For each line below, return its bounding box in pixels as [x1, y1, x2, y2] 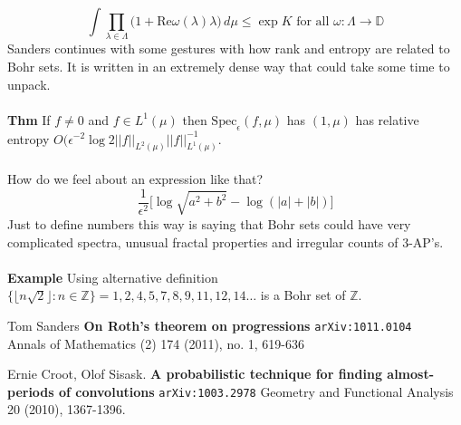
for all [296, 15, 330, 28]
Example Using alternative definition [7, 267, 218, 286]
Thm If [7, 110, 51, 129]
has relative [355, 110, 419, 129]
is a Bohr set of [260, 285, 346, 304]
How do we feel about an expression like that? [7, 169, 264, 188]
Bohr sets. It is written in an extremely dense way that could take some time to [7, 56, 450, 75]
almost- [387, 364, 435, 383]
